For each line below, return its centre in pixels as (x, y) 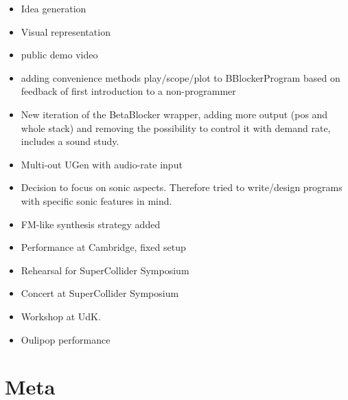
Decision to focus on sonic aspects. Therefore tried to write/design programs (182, 187)
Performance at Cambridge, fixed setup (103, 247)
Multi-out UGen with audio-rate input (102, 164)
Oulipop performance (66, 339)
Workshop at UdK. (61, 316)
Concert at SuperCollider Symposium (100, 293)
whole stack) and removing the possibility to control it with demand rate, (176, 127)
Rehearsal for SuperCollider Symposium (105, 270)
